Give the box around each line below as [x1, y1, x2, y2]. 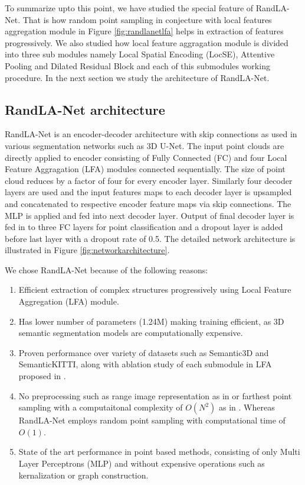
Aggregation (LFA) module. [18, 295, 119, 308]
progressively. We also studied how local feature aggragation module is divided [5, 36, 288, 48]
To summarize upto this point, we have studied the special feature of [5, 2, 254, 14]
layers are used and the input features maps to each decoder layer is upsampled [5, 186, 292, 198]
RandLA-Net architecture [5, 100, 165, 118]
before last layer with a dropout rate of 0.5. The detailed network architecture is [5, 232, 296, 244]
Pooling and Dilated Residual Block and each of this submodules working [5, 59, 270, 72]
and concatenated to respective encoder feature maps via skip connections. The [5, 197, 291, 209]
